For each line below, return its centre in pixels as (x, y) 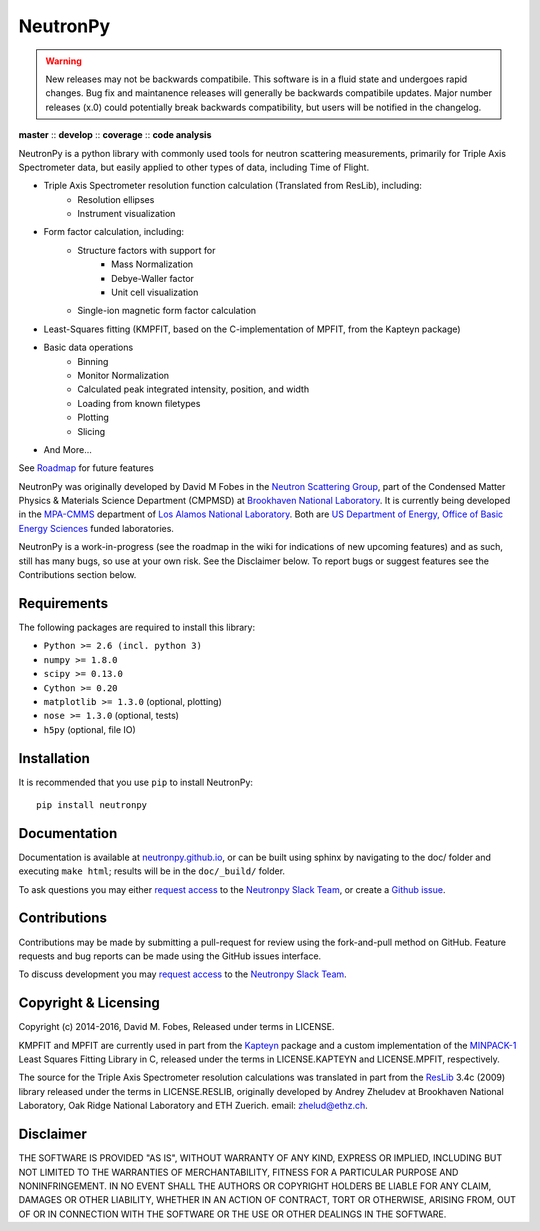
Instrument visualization (126, 214)
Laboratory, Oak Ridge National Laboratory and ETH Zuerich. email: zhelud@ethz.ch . (193, 1106)
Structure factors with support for (146, 250)
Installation (54, 758)
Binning (93, 361)
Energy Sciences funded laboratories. (96, 528)
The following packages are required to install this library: (136, 627)
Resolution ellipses (116, 199)
